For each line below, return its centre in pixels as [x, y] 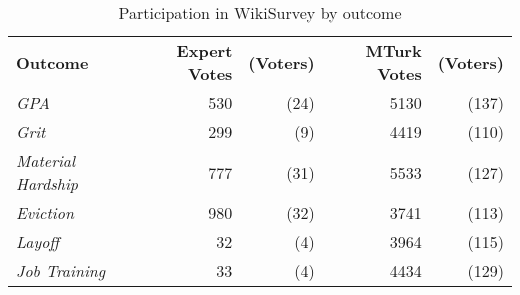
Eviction [45, 212]
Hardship [47, 183]
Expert [204, 50]
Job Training [61, 270]
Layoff [38, 241]
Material [46, 160]
